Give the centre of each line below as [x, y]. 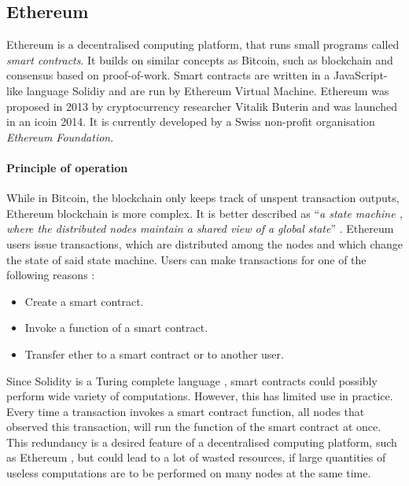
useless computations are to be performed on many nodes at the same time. [189, 473]
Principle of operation [67, 167]
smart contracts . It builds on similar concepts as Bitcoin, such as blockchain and [200, 59]
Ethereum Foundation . [60, 136]
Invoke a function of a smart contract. [116, 328]
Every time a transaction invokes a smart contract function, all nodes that [186, 411]
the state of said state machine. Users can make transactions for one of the [186, 259]
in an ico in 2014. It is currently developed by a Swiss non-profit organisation [191, 121]
